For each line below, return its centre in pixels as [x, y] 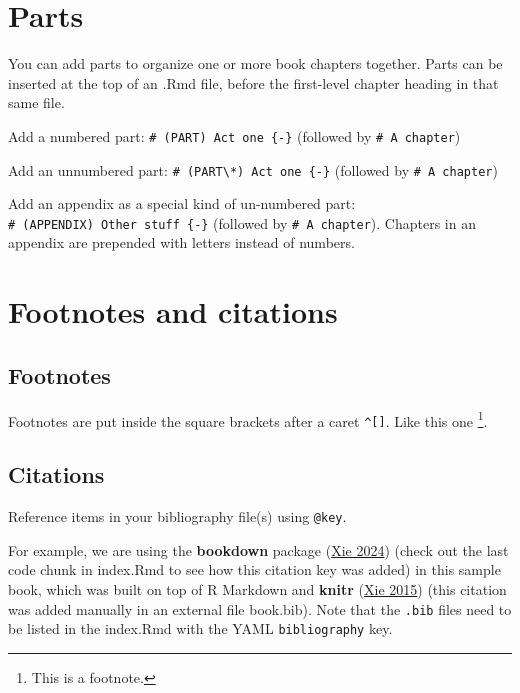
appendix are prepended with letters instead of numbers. [181, 242]
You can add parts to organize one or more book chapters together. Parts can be [255, 63]
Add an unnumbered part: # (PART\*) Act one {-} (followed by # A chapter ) [253, 169]
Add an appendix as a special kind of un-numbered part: [182, 203]
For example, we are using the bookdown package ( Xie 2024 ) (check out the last [258, 549]
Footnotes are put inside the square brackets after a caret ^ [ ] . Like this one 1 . [248, 419]
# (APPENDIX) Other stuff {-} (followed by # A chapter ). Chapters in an [242, 222]
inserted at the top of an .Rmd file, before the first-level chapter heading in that [253, 82]
